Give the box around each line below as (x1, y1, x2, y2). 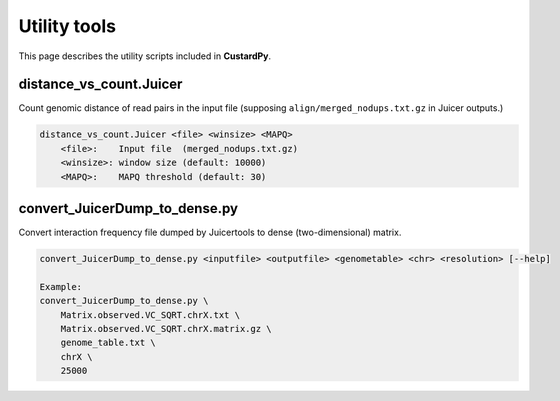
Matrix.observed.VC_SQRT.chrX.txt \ (60, 309, 240, 320)
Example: (39, 281, 83, 292)
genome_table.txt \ (60, 337, 157, 349)
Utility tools (18, 15, 117, 37)
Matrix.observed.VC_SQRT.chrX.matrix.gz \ (60, 323, 272, 335)
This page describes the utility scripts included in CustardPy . (18, 50, 272, 62)
